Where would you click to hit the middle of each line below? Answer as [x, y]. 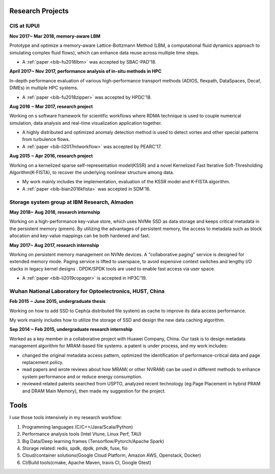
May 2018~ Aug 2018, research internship [55, 212]
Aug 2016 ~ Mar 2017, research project [51, 106]
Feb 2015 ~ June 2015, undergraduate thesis [58, 301]
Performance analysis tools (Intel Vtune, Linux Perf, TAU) [82, 434]
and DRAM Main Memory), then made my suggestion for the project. [94, 391]
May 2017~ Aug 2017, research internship [54, 245]
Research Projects [39, 11]
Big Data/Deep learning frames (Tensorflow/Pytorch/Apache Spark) [93, 441]
